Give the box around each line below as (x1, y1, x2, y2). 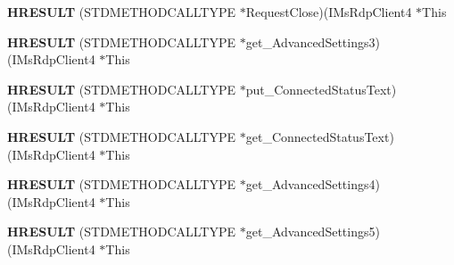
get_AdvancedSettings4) (245, 175, 380, 194)
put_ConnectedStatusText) (245, 79, 397, 98)
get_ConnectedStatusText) (245, 127, 394, 145)
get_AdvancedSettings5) (245, 222, 380, 241)
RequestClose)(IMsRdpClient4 (245, 3, 412, 21)
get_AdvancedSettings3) (245, 32, 380, 51)
